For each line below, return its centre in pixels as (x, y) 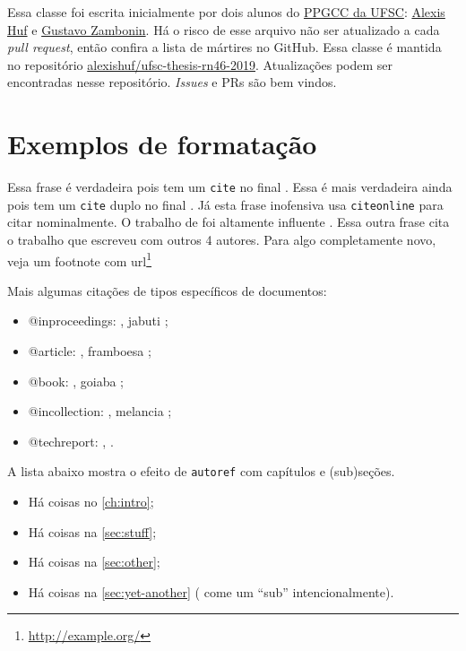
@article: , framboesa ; (90, 351)
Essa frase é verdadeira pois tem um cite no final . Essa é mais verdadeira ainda (230, 187)
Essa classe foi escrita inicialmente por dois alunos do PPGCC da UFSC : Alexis (226, 12)
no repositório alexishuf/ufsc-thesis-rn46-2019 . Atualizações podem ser (200, 64)
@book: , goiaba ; (76, 381)
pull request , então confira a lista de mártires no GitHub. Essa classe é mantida (224, 47)
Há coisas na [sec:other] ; (94, 562)
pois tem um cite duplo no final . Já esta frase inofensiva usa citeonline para (225, 204)
